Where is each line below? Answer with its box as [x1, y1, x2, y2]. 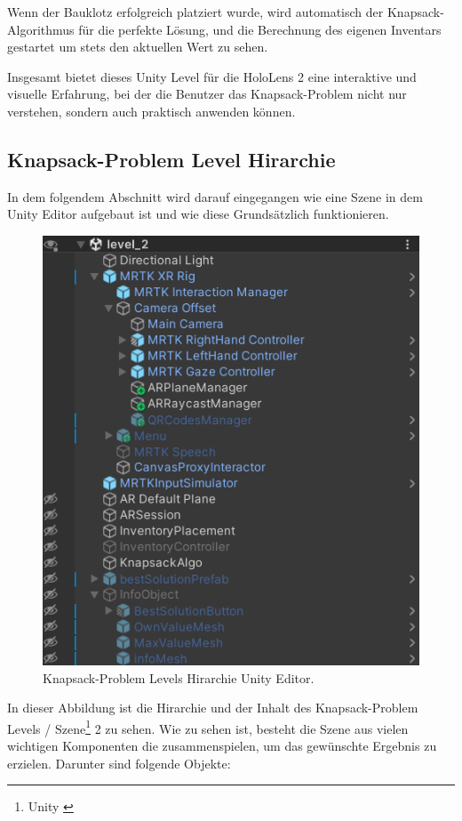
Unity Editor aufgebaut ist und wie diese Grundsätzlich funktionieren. [7, 205, 389, 223]
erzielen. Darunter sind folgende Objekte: [7, 753, 231, 772]
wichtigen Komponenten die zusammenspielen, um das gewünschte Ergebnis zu [7, 736, 437, 755]
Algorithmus [7, 20, 75, 38]
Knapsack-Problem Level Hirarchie [7, 145, 336, 173]
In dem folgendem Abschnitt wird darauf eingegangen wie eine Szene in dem [7, 187, 423, 205]
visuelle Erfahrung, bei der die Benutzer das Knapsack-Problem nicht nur [7, 85, 407, 103]
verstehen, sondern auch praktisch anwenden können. [7, 101, 296, 120]
